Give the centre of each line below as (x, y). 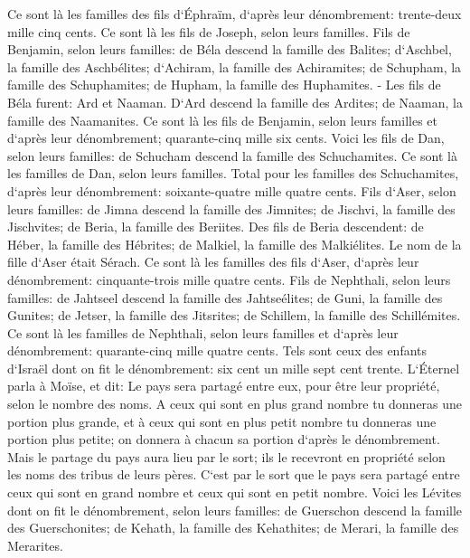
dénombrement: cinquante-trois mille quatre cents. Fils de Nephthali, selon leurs (229, 279)
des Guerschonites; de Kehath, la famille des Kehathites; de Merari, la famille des (233, 528)
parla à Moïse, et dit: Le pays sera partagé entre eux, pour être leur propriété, (224, 386)
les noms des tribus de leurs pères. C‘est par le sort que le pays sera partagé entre (234, 474)
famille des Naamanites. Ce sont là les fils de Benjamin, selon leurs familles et (222, 120)
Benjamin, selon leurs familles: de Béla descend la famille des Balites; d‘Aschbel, (230, 49)
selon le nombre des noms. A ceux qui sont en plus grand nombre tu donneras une (235, 404)
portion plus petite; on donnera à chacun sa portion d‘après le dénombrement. (224, 439)
